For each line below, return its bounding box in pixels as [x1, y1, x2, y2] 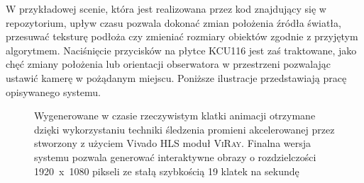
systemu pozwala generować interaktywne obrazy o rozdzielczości [34, 149, 316, 164]
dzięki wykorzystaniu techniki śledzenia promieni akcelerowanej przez [34, 122, 335, 136]
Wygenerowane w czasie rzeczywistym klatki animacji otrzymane [34, 108, 316, 123]
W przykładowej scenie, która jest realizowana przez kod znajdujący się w [6, 1, 326, 16]
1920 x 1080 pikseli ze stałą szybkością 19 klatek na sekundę [34, 163, 299, 178]
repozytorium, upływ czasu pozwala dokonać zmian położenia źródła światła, [6, 15, 341, 30]
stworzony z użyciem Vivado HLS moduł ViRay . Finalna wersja [34, 136, 311, 150]
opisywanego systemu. [6, 84, 101, 99]
